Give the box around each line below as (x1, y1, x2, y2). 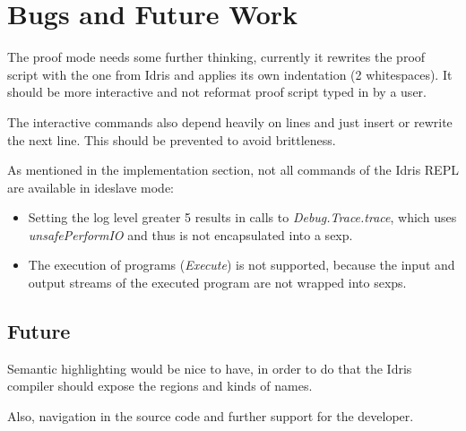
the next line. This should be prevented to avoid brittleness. (7, 130, 336, 149)
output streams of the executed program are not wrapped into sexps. (28, 273, 407, 292)
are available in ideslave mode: (7, 177, 174, 196)
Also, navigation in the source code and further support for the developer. (7, 407, 414, 426)
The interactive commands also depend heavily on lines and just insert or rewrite (7, 112, 453, 131)
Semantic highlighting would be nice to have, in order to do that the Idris (7, 358, 412, 377)
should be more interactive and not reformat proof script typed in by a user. (7, 82, 427, 101)
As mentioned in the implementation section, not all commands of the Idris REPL (7, 160, 459, 179)
